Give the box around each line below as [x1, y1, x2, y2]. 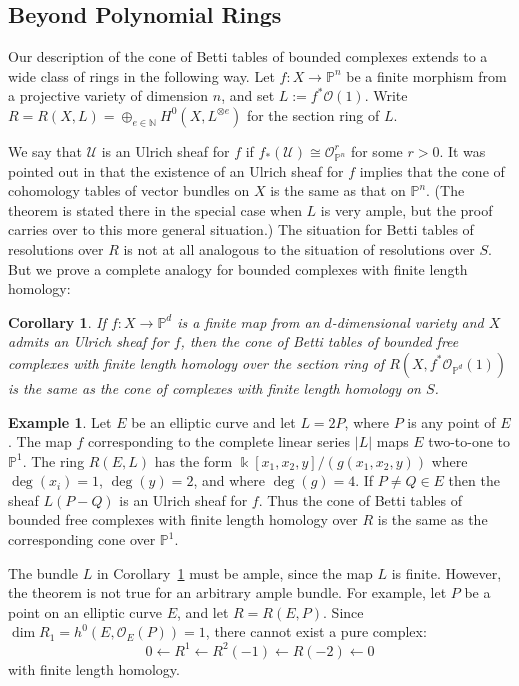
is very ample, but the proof [320, 199, 493, 220]
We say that [8, 140, 82, 161]
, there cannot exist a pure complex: [205, 621, 427, 642]
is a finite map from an [177, 311, 320, 332]
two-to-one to [428, 431, 511, 452]
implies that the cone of [359, 160, 505, 181]
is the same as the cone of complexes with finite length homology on [8, 377, 421, 398]
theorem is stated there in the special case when [8, 199, 302, 220]
